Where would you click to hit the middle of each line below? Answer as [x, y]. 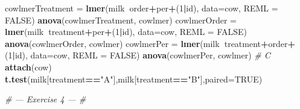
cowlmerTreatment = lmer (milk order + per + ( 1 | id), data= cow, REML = [142, 8]
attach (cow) [28, 67]
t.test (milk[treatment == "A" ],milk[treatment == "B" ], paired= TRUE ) [134, 79]
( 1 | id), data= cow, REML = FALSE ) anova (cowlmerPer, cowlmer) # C [138, 55]
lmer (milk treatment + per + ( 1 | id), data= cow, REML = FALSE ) [126, 32]
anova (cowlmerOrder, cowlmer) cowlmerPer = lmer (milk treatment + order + [150, 43]
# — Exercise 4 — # [46, 99]
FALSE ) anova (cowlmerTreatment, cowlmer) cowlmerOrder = [121, 20]
